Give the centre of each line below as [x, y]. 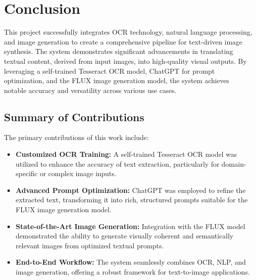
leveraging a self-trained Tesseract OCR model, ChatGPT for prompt [109, 70]
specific [26, 173]
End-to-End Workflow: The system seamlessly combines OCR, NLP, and [131, 262]
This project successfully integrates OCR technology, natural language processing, [128, 32]
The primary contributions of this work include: [77, 137]
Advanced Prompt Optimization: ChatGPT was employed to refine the [130, 190]
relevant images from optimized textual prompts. [90, 245]
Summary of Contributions [74, 117]
